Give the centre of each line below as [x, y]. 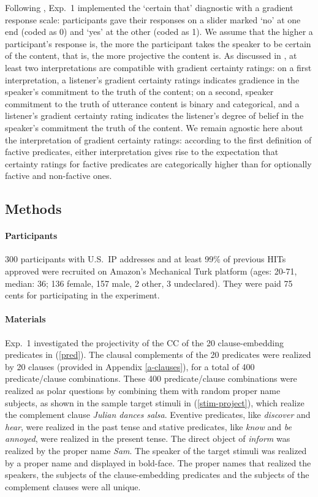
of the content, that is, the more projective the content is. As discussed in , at [151, 55]
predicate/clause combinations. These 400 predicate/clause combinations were [151, 378]
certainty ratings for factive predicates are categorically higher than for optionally [158, 163]
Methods [33, 209]
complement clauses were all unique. [73, 486]
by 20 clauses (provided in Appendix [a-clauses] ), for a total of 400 [130, 366]
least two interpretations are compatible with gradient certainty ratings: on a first [158, 67]
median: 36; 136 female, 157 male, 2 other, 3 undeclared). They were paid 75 [149, 283]
